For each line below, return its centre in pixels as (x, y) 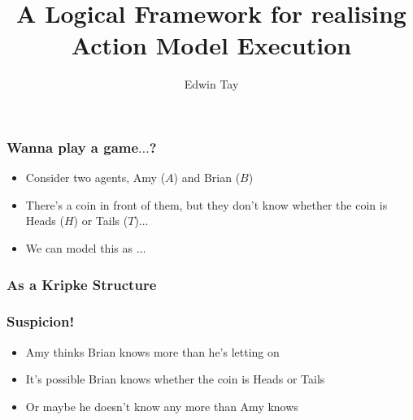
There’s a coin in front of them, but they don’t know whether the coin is (206, 204)
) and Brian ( (207, 178)
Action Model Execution (211, 45)
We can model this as (79, 247)
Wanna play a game (73, 147)
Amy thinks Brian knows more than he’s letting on (152, 351)
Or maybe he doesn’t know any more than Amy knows (162, 406)
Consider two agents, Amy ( (96, 178)
